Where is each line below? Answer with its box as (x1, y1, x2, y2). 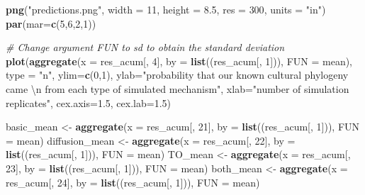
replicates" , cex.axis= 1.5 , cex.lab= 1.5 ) (6, 95, 172, 110)
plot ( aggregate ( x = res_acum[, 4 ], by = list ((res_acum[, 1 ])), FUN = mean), (6, 53, 353, 68)
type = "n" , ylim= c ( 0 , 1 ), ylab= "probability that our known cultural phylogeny (6, 67, 349, 82)
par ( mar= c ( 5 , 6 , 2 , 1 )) (6, 16, 96, 30)
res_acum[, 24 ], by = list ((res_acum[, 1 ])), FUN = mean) (6, 174, 260, 189)
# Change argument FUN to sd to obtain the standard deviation (6, 40, 285, 55)
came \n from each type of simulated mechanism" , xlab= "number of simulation (6, 81, 349, 96)
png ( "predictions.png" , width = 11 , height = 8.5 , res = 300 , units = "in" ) (6, 2, 326, 16)
